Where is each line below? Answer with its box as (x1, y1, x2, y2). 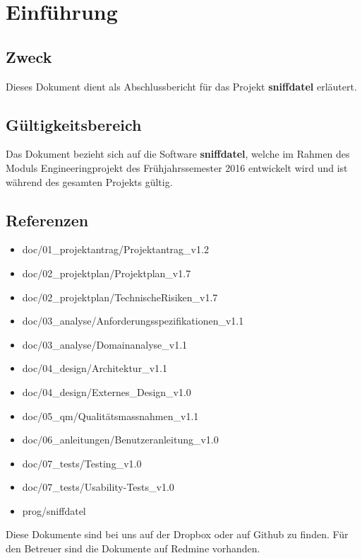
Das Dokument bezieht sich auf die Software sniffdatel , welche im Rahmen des (6, 146, 350, 161)
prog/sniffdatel (22, 503, 86, 518)
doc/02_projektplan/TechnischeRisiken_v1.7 (22, 289, 218, 304)
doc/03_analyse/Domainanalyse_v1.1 (22, 337, 188, 351)
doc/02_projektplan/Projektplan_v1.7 (22, 265, 191, 280)
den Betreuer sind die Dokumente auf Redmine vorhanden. (6, 541, 260, 556)
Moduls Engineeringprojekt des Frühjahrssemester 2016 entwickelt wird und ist (6, 160, 348, 175)
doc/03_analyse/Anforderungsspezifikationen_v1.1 (22, 313, 244, 328)
